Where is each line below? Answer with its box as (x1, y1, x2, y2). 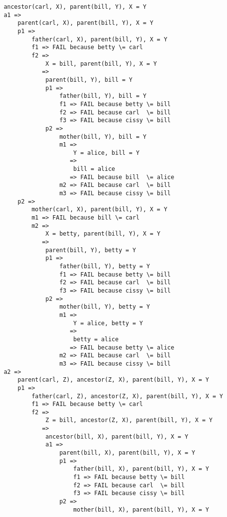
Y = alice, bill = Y (73, 149, 140, 156)
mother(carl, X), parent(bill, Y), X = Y (31, 206, 168, 213)
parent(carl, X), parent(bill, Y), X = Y (17, 19, 154, 27)
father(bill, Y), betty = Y (59, 263, 150, 270)
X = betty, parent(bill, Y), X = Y (45, 230, 160, 238)
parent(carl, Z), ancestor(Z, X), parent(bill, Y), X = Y (17, 376, 210, 384)
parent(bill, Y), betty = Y (45, 246, 136, 254)
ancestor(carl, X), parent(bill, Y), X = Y (3, 3, 147, 10)
